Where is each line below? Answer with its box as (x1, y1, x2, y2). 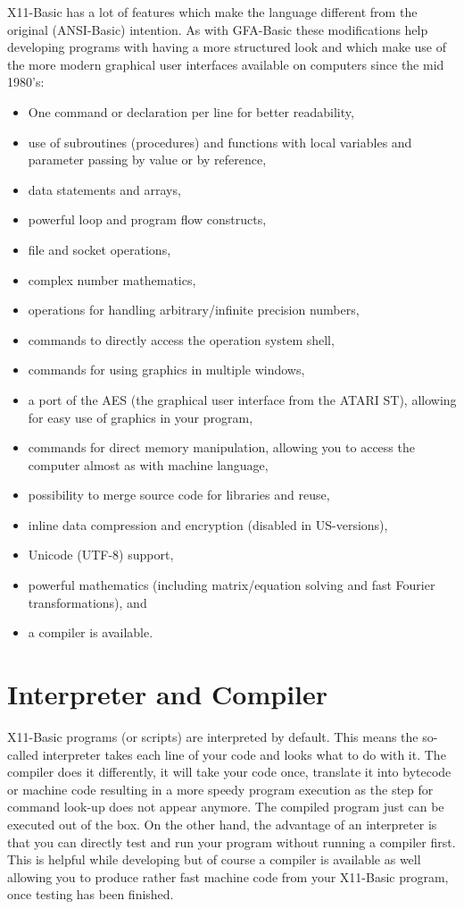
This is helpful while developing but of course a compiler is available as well (7, 850, 421, 869)
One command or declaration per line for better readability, (28, 102, 354, 121)
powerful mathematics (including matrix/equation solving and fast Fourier (28, 576, 435, 594)
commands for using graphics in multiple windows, (28, 360, 305, 379)
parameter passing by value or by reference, (28, 150, 267, 169)
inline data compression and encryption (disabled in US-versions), (28, 515, 388, 534)
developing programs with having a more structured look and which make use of (7, 38, 446, 56)
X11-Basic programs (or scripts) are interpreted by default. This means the (7, 727, 418, 745)
